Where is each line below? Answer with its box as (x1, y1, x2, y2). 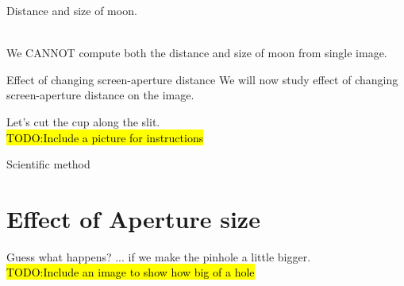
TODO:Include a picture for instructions (6, 129, 204, 145)
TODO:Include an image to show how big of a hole (6, 264, 255, 280)
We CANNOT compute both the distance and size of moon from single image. (6, 44, 387, 61)
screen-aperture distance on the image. (6, 87, 194, 103)
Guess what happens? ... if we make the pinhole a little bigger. (6, 248, 311, 265)
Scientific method (6, 156, 90, 172)
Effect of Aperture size (6, 202, 260, 234)
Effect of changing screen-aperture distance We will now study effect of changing (6, 71, 398, 87)
